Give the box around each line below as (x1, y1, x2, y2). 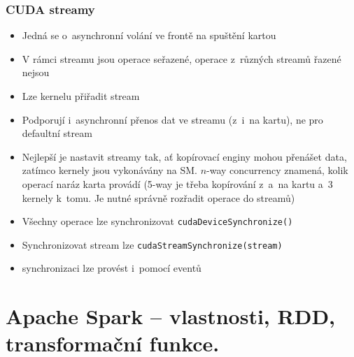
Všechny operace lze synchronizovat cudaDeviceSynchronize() (22, 214, 293, 228)
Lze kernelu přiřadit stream (22, 89, 140, 103)
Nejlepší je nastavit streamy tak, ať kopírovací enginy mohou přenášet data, (22, 149, 347, 163)
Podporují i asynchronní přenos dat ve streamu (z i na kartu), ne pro (22, 112, 323, 126)
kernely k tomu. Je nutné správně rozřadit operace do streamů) (22, 190, 295, 205)
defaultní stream (22, 126, 92, 140)
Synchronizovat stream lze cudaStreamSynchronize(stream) (22, 237, 283, 252)
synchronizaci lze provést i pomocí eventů (22, 261, 201, 275)
